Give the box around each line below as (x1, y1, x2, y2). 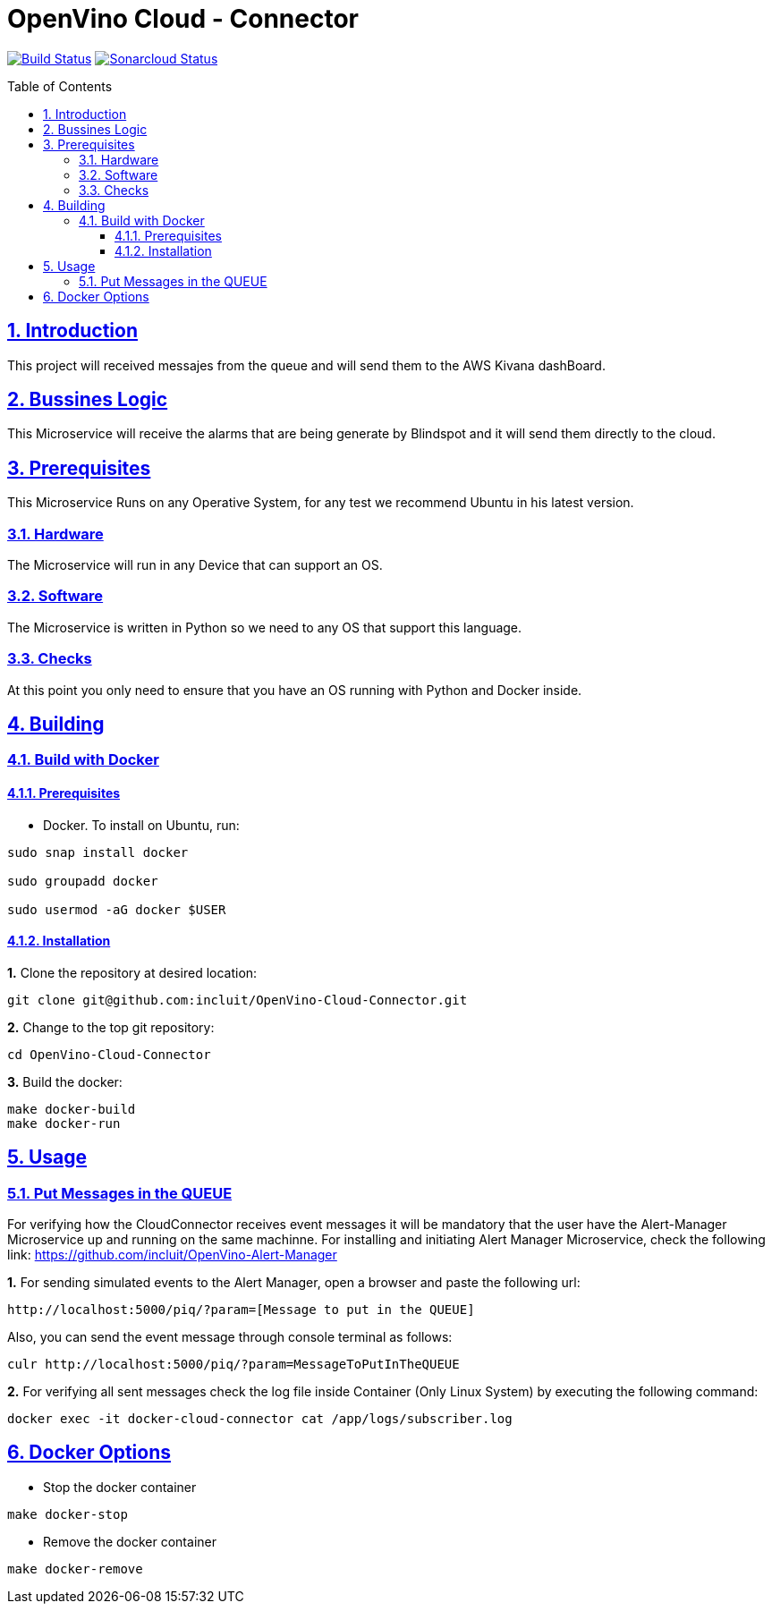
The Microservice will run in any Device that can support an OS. (7, 557, 383, 573)
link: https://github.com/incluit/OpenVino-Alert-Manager (7, 1247, 337, 1263)
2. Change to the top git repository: (7, 1019, 215, 1035)
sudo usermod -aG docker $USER (7, 902, 226, 917)
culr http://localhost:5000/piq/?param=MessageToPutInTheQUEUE (7, 1357, 460, 1372)
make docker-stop (7, 1506, 128, 1522)
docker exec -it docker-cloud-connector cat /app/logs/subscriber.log (7, 1412, 513, 1427)
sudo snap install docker (7, 844, 189, 860)
